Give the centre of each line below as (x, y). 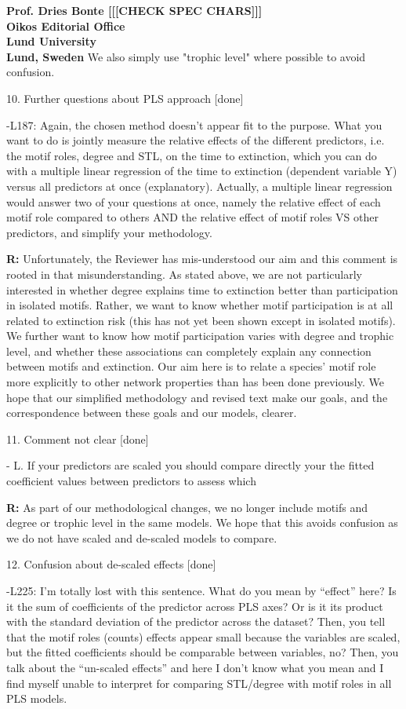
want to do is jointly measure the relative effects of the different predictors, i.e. (196, 140)
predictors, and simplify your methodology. (109, 232)
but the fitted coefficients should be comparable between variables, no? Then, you (203, 652)
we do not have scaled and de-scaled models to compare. (142, 537)
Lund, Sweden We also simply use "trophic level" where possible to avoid (186, 56)
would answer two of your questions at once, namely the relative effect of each (194, 201)
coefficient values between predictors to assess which (131, 481)
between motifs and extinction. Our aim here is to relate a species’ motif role (191, 366)
